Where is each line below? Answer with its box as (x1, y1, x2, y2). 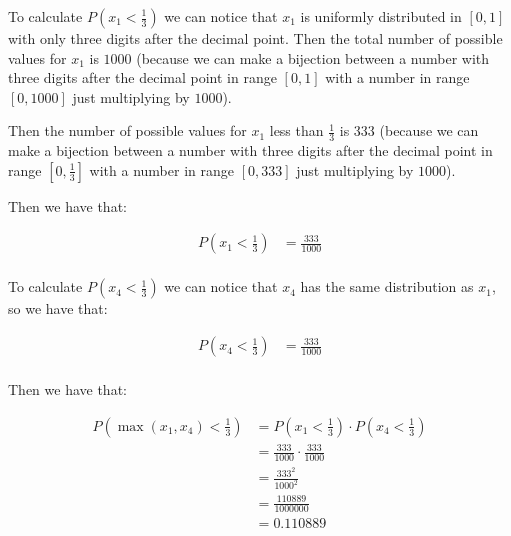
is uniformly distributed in (300, 6, 462, 26)
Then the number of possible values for (8, 120, 247, 141)
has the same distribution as (300, 276, 474, 297)
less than (269, 120, 324, 141)
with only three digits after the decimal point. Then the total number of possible (8, 28, 503, 48)
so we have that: (8, 298, 108, 319)
